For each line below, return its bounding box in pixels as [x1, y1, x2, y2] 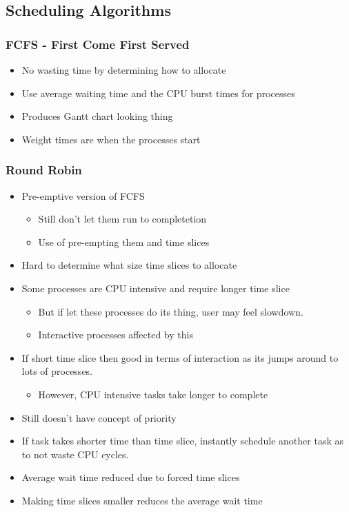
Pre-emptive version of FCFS [21, 188, 145, 203]
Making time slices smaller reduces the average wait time [21, 493, 263, 507]
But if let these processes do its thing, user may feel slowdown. [38, 304, 303, 318]
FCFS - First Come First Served [6, 35, 190, 52]
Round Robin [6, 161, 82, 178]
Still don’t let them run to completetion [38, 212, 207, 226]
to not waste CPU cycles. [21, 447, 129, 461]
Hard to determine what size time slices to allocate [21, 258, 237, 272]
